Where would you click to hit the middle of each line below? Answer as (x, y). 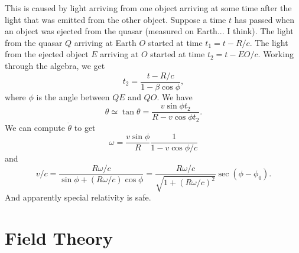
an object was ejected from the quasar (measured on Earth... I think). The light (149, 31)
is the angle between (73, 96)
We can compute (35, 127)
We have (177, 96)
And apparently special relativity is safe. (78, 197)
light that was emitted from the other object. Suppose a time (116, 19)
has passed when (264, 19)
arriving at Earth (105, 42)
